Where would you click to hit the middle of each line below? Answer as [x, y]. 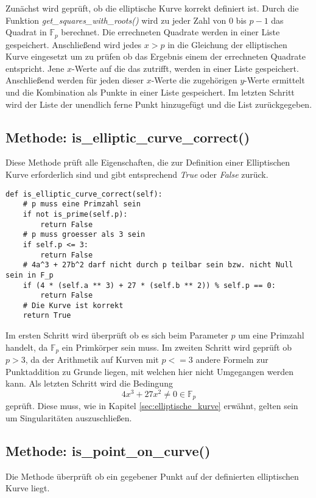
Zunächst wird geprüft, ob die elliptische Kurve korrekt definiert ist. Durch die [152, 8]
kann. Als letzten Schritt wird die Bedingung [89, 383]
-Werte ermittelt [275, 80]
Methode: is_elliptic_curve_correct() [128, 137]
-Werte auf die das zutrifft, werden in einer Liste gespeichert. [185, 68]
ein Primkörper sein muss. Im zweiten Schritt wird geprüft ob [177, 347]
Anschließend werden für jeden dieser [75, 80]
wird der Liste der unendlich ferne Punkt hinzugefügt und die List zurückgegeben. [159, 104]
